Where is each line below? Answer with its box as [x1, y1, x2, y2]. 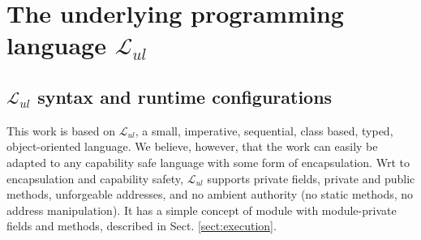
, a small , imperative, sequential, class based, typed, [135, 122, 393, 139]
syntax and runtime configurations [37, 84, 333, 109]
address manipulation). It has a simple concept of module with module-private [6, 201, 397, 218]
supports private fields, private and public [207, 169, 415, 186]
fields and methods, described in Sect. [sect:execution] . [6, 217, 277, 234]
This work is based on [6, 122, 116, 139]
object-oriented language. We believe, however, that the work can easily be [6, 138, 378, 155]
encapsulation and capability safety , [6, 169, 183, 186]
